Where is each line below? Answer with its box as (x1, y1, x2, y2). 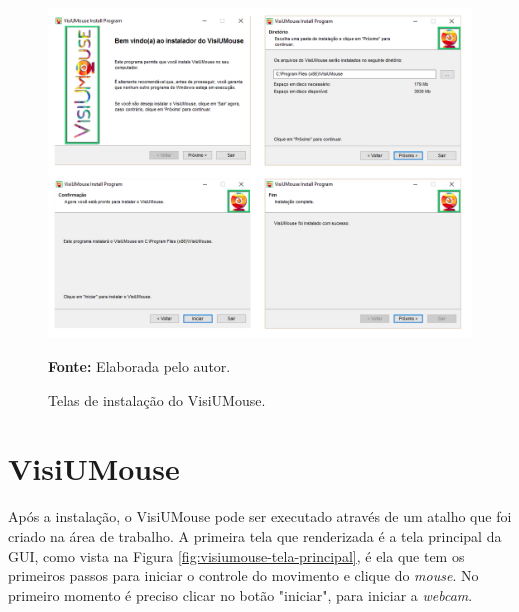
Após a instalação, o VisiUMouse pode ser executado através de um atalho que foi (8, 506, 512, 527)
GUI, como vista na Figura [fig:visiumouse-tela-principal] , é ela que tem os (8, 545, 465, 566)
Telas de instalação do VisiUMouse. (48, 389, 266, 410)
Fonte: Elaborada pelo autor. (48, 356, 231, 377)
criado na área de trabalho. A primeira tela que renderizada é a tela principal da (8, 525, 502, 546)
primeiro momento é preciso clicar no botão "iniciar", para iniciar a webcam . (8, 584, 473, 605)
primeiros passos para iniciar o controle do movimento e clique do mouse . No (8, 565, 479, 586)
